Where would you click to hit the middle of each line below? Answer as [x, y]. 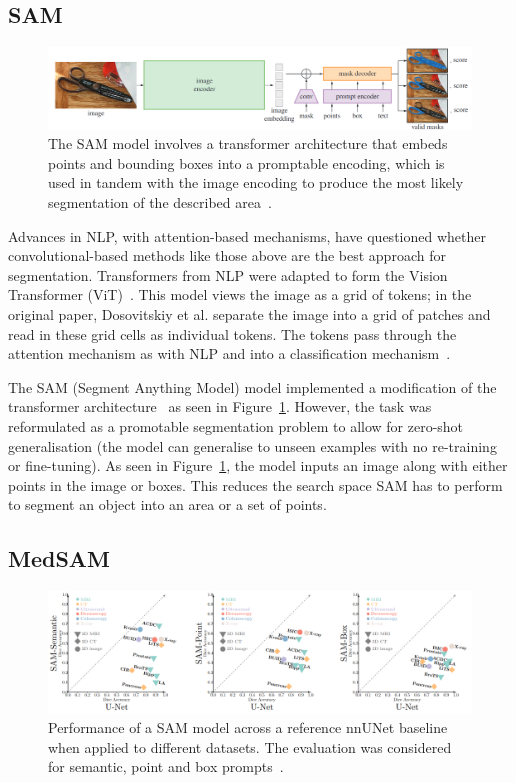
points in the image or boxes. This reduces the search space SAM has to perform [255, 484]
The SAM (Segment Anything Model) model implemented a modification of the [252, 386]
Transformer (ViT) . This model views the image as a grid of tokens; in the [240, 294]
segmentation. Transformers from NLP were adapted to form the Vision [228, 274]
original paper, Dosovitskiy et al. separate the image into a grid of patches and [249, 313]
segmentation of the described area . [160, 201]
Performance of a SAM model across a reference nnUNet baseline [248, 727]
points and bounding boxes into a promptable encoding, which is [246, 162]
